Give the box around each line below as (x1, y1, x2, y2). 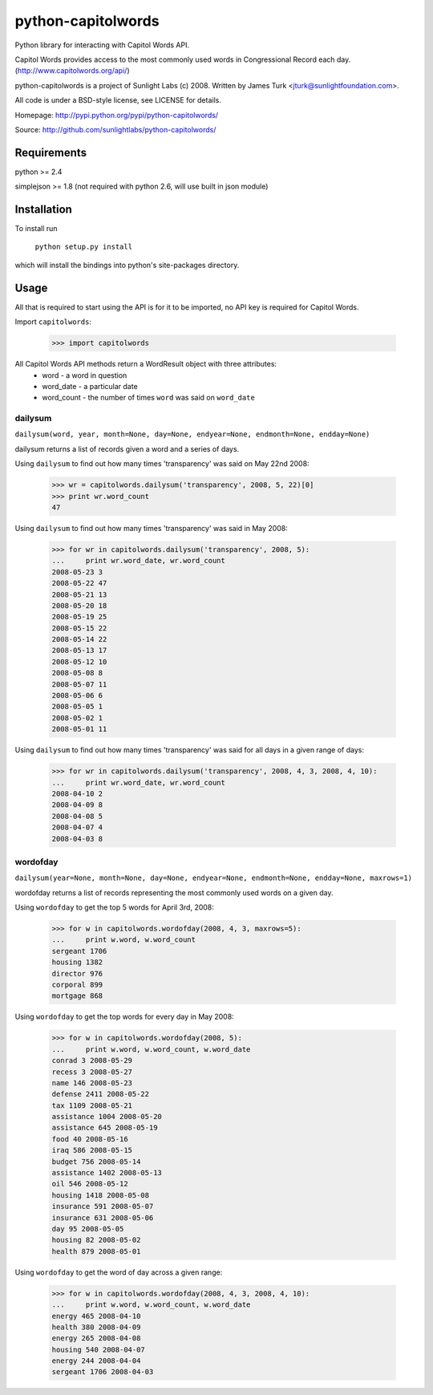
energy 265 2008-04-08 (51, 1334, 141, 1343)
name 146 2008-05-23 (51, 1078, 132, 1087)
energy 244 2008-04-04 (51, 1356, 141, 1365)
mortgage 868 (51, 992, 103, 1000)
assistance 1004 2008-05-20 (51, 1112, 162, 1121)
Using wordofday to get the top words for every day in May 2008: (14, 1012, 234, 1022)
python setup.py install (34, 242, 132, 252)
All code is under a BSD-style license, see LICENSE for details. (14, 95, 222, 105)
